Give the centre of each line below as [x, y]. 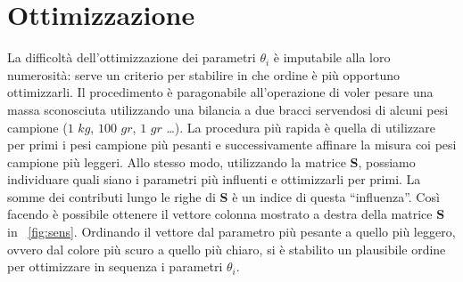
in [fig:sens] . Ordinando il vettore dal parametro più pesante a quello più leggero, [231, 232]
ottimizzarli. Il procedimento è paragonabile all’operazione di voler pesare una [220, 92]
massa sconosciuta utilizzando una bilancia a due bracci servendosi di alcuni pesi [228, 109]
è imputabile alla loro [332, 57]
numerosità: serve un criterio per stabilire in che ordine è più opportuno [204, 74]
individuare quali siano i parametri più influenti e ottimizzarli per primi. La [214, 179]
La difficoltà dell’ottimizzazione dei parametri [132, 57]
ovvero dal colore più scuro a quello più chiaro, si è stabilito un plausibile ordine [227, 249]
